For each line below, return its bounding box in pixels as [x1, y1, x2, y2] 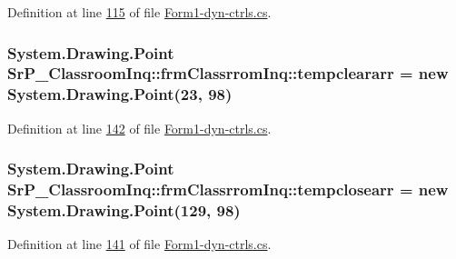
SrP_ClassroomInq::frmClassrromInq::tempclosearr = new [7, 178, 449, 201]
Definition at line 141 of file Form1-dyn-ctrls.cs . [7, 234, 272, 254]
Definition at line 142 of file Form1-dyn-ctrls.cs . [7, 118, 272, 137]
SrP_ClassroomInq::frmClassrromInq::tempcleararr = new [7, 62, 449, 85]
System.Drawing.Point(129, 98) [7, 199, 241, 222]
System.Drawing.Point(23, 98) [7, 83, 233, 105]
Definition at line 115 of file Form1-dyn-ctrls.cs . [7, 3, 272, 21]
